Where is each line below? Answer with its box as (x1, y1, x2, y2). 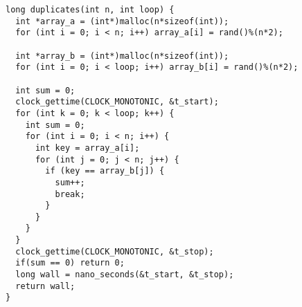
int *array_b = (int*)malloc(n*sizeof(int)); (15, 50, 229, 61)
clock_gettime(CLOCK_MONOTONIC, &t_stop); (15, 246, 214, 257)
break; (55, 189, 85, 199)
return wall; (15, 281, 75, 291)
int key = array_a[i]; (35, 142, 140, 153)
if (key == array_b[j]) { (45, 166, 165, 176)
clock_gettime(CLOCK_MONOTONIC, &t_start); (15, 97, 219, 107)
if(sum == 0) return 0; (15, 258, 125, 268)
